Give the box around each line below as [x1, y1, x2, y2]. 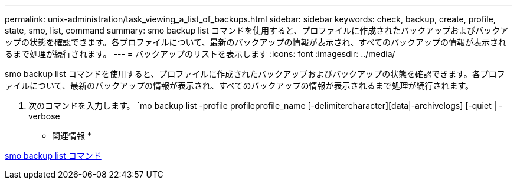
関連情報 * [52, 131, 91, 140]
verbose [28, 111, 60, 121]
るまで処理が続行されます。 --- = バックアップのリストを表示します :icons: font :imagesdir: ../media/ [5, 49, 395, 59]
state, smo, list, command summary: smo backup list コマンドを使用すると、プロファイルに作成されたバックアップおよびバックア [5, 25, 509, 35]
